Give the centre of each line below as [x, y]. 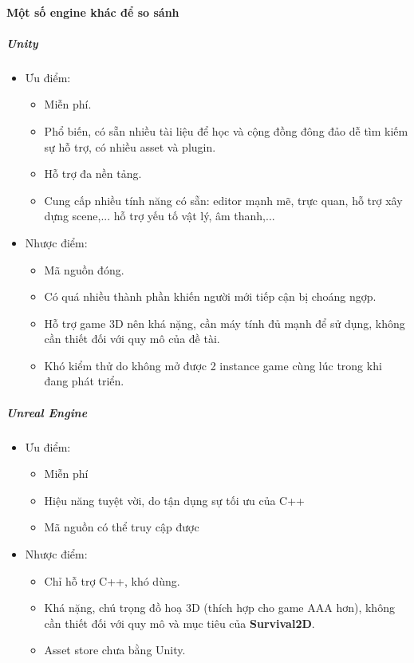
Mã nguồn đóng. [84, 269]
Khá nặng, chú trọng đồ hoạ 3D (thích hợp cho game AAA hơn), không [219, 608]
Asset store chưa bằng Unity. [115, 650]
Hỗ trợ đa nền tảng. [93, 174]
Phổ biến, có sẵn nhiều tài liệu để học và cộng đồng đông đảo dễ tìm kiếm [226, 130]
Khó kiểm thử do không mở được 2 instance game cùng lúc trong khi [213, 365]
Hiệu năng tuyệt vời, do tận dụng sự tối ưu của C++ [174, 500]
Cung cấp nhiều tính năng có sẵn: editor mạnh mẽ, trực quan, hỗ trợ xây [223, 200]
